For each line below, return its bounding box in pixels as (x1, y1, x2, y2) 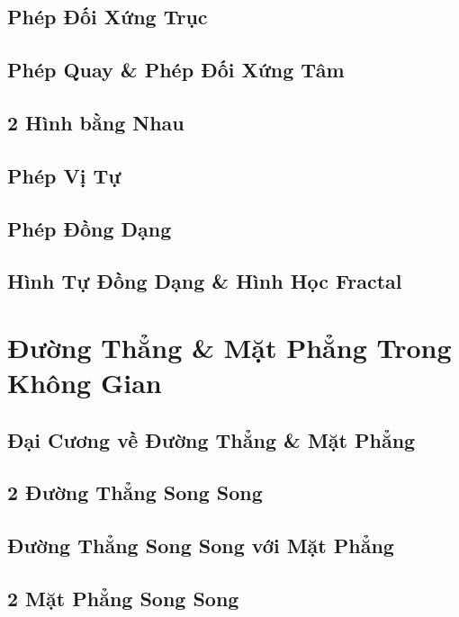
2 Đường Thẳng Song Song (7, 478, 263, 506)
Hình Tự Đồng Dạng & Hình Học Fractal (7, 267, 402, 295)
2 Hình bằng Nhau (7, 108, 184, 136)
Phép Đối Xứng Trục (7, 3, 208, 31)
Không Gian (7, 364, 162, 401)
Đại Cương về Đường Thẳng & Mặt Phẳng (7, 425, 416, 453)
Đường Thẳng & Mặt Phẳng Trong (7, 328, 452, 365)
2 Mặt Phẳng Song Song (7, 584, 239, 612)
